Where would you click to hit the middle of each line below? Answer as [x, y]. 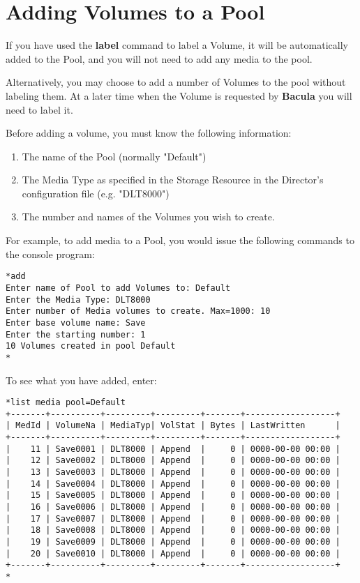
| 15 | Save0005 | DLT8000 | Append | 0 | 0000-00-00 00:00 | [173, 495]
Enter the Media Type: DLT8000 [78, 300]
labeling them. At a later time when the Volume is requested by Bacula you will [179, 95]
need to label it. [39, 109]
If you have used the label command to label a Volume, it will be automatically [177, 45]
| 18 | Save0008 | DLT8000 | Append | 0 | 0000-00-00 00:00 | [173, 530]
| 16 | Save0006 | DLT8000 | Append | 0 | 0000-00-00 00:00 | [173, 507]
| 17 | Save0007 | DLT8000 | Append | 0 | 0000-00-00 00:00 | [173, 518]
